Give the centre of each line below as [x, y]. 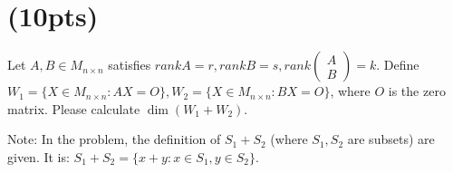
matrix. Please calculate [74, 108]
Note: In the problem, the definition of [114, 139]
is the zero [417, 91]
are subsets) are [391, 139]
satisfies [130, 65]
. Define [398, 65]
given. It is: [39, 156]
